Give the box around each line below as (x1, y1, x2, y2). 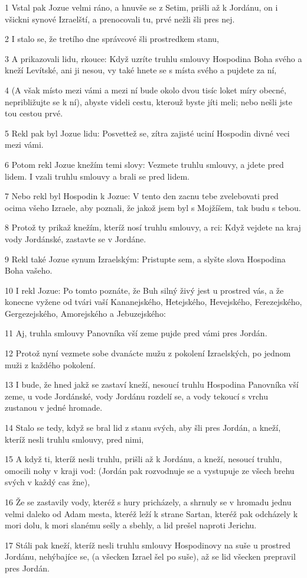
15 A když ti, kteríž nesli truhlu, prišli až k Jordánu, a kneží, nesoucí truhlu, (5, 453, 282, 465)
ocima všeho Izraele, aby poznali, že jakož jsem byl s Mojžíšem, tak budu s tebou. (5, 201, 301, 213)
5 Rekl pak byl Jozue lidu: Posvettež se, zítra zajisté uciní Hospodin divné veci (5, 126, 290, 139)
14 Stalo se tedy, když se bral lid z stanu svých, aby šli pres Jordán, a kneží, (5, 421, 281, 434)
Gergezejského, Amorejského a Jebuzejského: (5, 307, 166, 319)
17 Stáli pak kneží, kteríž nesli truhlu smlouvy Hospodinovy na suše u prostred (5, 538, 291, 551)
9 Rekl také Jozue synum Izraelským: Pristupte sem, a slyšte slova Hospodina (5, 252, 286, 265)
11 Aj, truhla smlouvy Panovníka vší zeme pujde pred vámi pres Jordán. (5, 327, 267, 339)
